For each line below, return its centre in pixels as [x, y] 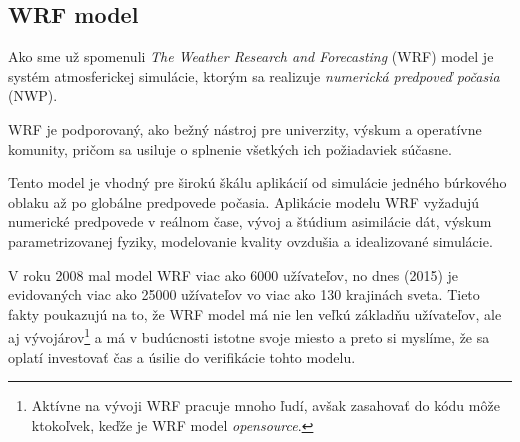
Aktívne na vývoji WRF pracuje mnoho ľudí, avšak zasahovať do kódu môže [265, 405]
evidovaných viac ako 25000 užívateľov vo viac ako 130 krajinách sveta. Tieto [244, 294]
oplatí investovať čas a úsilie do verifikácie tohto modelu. [182, 356]
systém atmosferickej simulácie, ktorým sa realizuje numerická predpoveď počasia [254, 75]
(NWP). [33, 95]
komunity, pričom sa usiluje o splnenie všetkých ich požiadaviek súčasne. [230, 148]
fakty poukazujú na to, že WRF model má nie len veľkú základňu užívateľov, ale [255, 313]
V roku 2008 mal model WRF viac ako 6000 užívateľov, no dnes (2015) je [233, 274]
